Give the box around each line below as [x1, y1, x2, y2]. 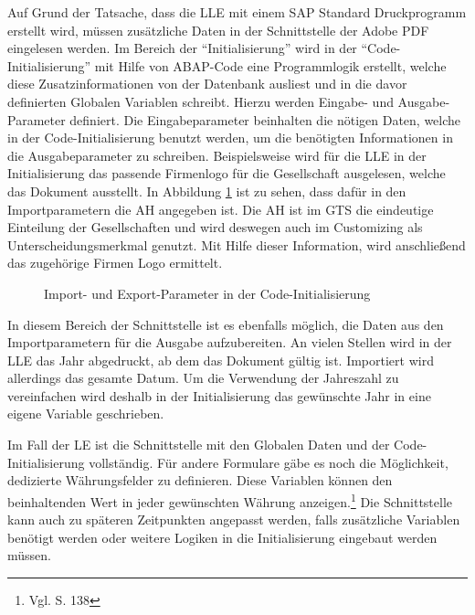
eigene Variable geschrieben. [7, 404, 164, 423]
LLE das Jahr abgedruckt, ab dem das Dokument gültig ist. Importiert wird [7, 350, 434, 369]
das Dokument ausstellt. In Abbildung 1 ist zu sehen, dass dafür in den [7, 181, 406, 200]
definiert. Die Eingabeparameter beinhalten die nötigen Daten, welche [69, 110, 461, 129]
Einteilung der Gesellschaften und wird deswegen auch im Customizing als [7, 217, 423, 237]
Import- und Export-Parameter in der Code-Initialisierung [44, 283, 371, 302]
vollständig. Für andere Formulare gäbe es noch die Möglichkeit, [89, 452, 449, 472]
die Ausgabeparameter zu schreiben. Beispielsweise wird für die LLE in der [7, 145, 427, 164]
